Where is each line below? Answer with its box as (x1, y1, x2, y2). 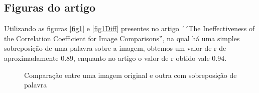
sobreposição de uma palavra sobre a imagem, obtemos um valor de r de (4, 43, 226, 53)
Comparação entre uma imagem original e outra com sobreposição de (24, 69, 237, 80)
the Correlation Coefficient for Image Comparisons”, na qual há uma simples (4, 33, 240, 43)
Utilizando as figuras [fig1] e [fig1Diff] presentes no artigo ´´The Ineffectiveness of (4, 23, 255, 34)
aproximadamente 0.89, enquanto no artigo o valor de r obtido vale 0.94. (4, 52, 227, 63)
